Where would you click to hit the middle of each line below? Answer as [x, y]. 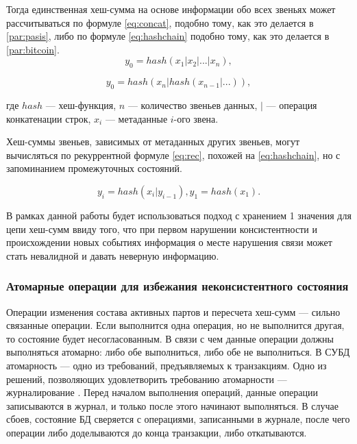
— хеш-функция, [81, 104]
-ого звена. [196, 118]
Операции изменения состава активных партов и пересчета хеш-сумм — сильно [173, 311]
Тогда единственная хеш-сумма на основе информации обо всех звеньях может [171, 9]
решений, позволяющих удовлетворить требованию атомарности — [147, 379]
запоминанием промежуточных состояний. [94, 168]
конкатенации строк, [49, 118]
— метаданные [136, 118]
